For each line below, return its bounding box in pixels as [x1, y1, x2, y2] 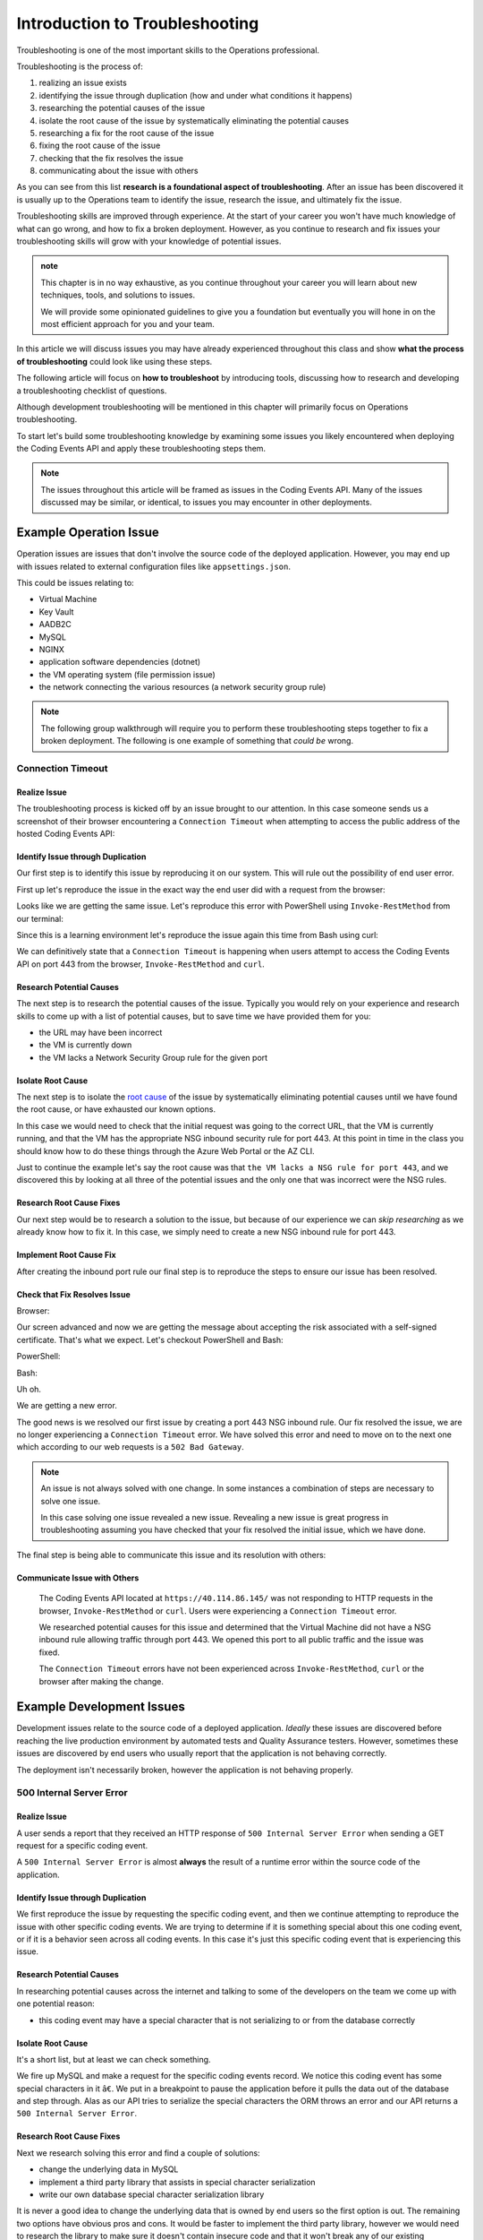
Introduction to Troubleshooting [16, 13, 259, 33]
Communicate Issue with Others [16, 1572, 140, 1583]
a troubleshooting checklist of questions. [16, 385, 167, 396]
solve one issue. [40, 1495, 101, 1506]
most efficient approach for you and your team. [40, 318, 215, 329]
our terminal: [16, 913, 64, 924]
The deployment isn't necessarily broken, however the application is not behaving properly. [16, 1764, 353, 1775]
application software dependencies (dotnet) [38, 657, 201, 668]
